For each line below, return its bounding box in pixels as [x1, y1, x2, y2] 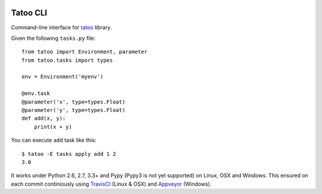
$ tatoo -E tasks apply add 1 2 [21, 151, 116, 157]
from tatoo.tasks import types [21, 57, 113, 64]
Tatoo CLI [11, 8, 48, 18]
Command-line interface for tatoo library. [11, 24, 112, 31]
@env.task [21, 90, 50, 97]
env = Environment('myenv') [21, 73, 104, 80]
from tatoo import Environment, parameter [21, 48, 148, 55]
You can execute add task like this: [11, 137, 97, 144]
